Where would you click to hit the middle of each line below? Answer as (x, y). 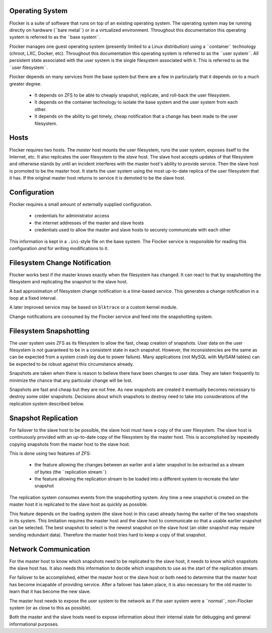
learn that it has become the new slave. (50, 592)
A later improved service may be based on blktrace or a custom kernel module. (93, 307)
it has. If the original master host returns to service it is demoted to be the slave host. (97, 178)
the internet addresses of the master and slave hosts (89, 223)
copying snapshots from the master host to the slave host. (70, 444)
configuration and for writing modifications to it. (59, 248)
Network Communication (50, 549)
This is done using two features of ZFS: (50, 453)
